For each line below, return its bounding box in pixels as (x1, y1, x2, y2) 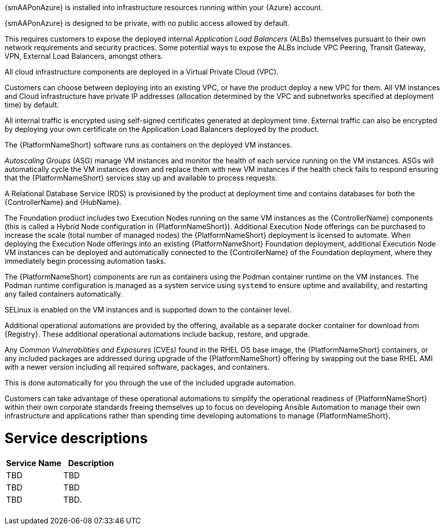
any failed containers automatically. (5, 290, 123, 298)
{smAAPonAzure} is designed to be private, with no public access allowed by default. (5, 19, 290, 27)
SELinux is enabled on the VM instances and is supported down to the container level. (5, 305, 291, 314)
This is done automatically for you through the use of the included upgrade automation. (5, 378, 296, 387)
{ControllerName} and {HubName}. (5, 198, 122, 206)
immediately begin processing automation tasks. (5, 257, 166, 265)
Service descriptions (5, 429, 148, 447)
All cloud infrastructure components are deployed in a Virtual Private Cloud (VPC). (5, 67, 279, 76)
